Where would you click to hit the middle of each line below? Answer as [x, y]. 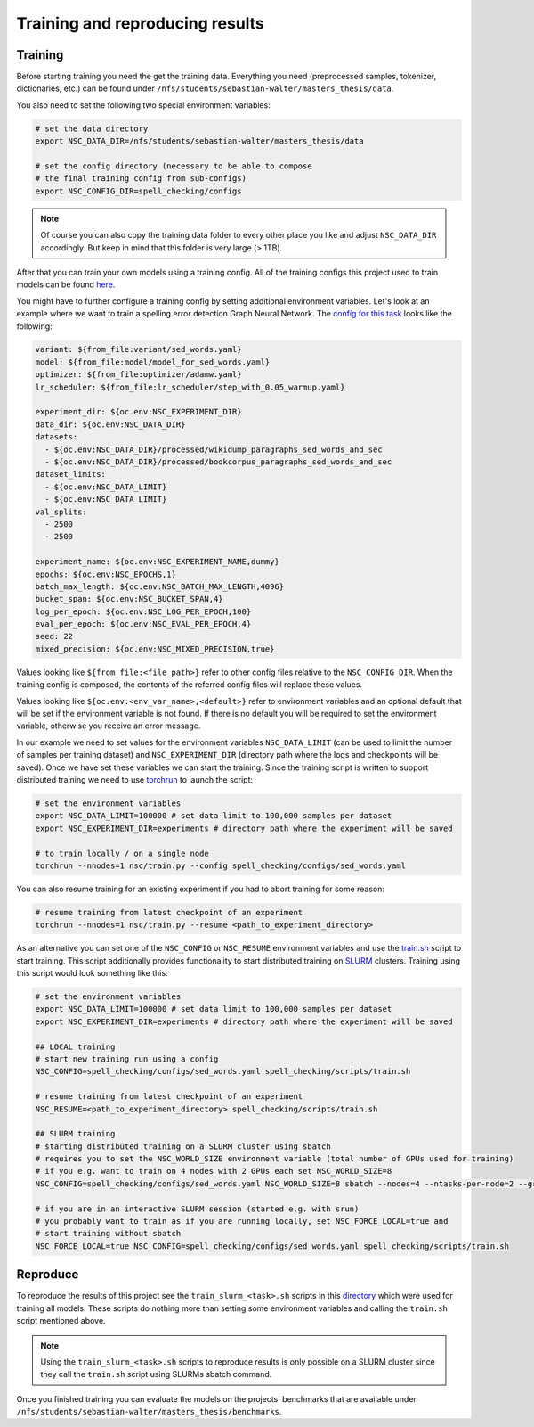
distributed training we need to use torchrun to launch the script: [135, 779]
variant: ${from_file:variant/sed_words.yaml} [138, 349]
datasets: [57, 437]
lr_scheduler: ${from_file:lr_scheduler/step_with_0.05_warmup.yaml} [190, 387]
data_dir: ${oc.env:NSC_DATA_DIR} [110, 424]
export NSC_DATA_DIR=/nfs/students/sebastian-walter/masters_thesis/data [199, 141]
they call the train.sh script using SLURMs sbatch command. [156, 1374]
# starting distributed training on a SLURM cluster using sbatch [183, 1146]
